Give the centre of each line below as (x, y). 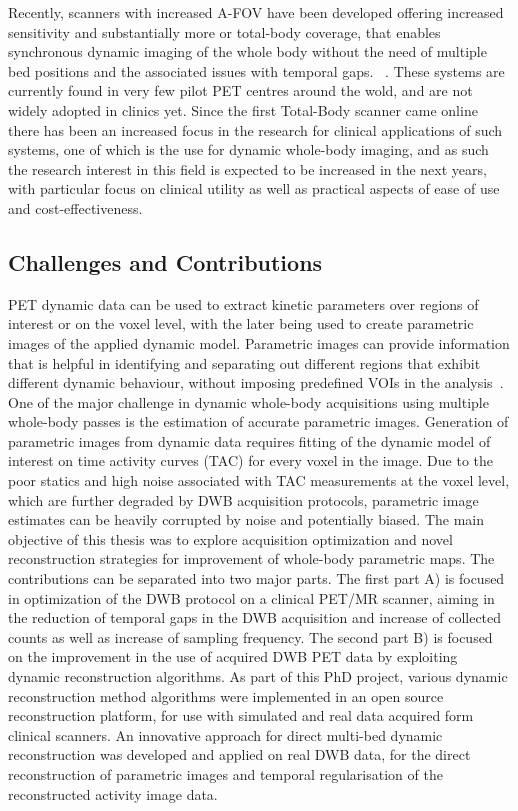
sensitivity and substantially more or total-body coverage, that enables (224, 31)
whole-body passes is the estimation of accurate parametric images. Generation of (258, 421)
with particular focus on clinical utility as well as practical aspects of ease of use (254, 188)
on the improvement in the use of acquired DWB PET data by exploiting (233, 656)
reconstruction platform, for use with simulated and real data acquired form (241, 715)
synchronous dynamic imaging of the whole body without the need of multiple (247, 51)
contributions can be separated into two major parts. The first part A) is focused (256, 578)
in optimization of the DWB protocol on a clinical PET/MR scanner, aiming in (251, 597)
